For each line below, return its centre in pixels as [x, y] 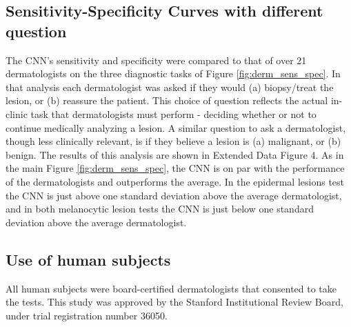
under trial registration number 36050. [87, 315]
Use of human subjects [88, 259]
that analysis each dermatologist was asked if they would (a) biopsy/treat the [170, 87]
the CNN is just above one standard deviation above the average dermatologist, [174, 195]
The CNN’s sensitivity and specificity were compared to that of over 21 [156, 60]
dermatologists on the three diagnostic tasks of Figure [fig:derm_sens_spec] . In [173, 73]
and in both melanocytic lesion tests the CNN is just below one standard [160, 209]
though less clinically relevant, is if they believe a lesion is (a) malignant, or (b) [173, 141]
